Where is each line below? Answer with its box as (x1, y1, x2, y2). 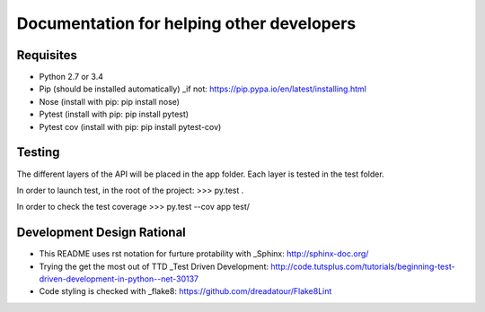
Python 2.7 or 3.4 (39, 72, 103, 82)
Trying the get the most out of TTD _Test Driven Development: (39, 261, 269, 272)
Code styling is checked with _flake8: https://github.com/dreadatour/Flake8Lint (39, 286, 332, 297)
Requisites (16, 48, 78, 63)
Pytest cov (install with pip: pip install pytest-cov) (39, 121, 222, 132)
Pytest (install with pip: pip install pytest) (39, 108, 189, 120)
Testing (16, 144, 60, 160)
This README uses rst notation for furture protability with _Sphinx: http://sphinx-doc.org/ (39, 248, 369, 259)
